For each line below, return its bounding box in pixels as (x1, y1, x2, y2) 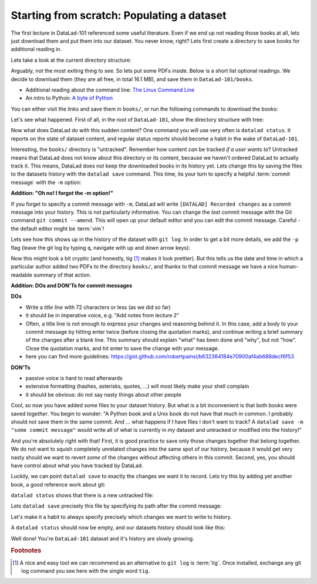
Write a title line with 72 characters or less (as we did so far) (25, 303, 171, 311)
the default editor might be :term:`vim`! (11, 225, 104, 232)
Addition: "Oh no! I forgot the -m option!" (11, 190, 114, 197)
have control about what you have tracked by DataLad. (11, 462, 143, 469)
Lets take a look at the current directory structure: (11, 56, 131, 63)
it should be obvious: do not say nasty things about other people (25, 391, 181, 398)
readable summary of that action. (11, 271, 92, 278)
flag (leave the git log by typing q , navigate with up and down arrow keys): (11, 244, 191, 251)
